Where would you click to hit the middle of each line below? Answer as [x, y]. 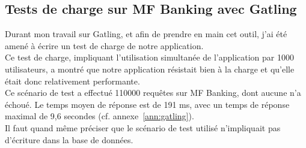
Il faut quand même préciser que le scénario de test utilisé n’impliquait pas [143, 127]
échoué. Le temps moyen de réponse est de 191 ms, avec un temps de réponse [147, 104]
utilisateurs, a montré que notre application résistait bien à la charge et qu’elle [150, 69]
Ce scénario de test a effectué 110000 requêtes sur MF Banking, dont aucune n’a [153, 93]
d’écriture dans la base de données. [69, 139]
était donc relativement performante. [72, 81]
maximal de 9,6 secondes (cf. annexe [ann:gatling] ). [99, 116]
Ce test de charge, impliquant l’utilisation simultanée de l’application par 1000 [149, 57]
